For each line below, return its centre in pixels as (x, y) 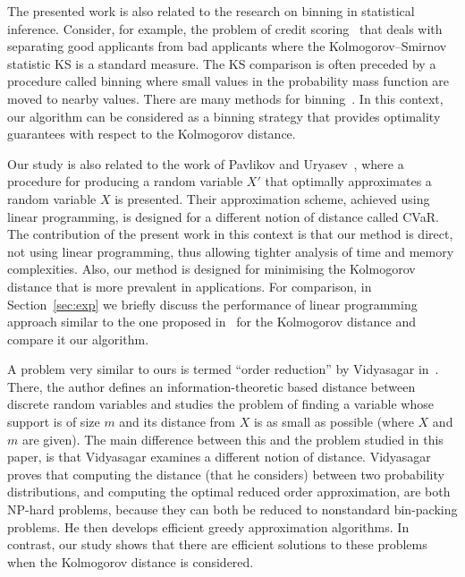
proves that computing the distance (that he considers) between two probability (226, 474)
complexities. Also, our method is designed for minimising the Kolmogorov (211, 269)
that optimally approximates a (348, 181)
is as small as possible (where (334, 422)
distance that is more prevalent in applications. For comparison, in (190, 286)
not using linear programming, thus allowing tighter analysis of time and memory (231, 251)
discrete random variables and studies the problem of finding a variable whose (220, 404)
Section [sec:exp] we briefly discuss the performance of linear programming (212, 304)
